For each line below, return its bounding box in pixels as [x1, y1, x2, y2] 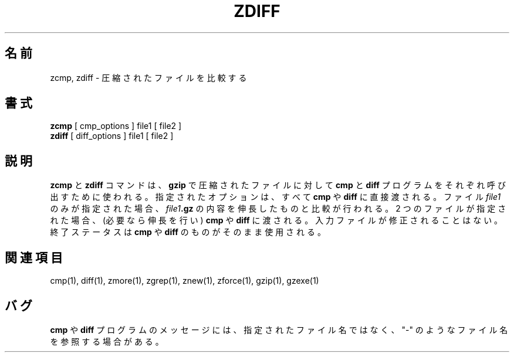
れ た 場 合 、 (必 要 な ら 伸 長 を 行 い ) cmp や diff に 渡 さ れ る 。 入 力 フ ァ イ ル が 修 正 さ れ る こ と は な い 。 [50, 215, 503, 226]
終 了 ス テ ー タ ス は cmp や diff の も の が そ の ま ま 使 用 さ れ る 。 [50, 227, 326, 237]
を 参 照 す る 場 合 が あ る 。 [50, 336, 164, 346]
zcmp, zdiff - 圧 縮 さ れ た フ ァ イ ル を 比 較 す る [50, 72, 247, 83]
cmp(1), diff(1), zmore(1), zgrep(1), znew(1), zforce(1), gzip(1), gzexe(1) [50, 276, 319, 286]
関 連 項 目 [5, 250, 63, 265]
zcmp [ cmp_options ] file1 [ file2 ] [50, 121, 182, 131]
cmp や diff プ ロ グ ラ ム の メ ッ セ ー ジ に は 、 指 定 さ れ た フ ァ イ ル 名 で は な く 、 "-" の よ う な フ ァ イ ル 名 [50, 324, 508, 335]
